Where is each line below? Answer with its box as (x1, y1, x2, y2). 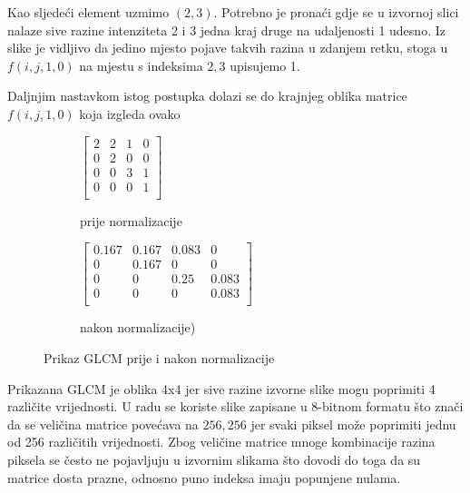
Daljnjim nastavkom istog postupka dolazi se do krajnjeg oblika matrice (7, 86, 407, 105)
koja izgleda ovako (79, 104, 181, 123)
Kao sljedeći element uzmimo (7, 3, 170, 21)
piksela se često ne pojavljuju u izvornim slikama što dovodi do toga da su (7, 450, 421, 469)
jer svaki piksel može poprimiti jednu (250, 414, 456, 433)
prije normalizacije (80, 211, 182, 230)
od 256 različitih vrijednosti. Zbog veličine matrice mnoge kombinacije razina (7, 432, 436, 451)
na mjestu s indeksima (79, 55, 203, 74)
